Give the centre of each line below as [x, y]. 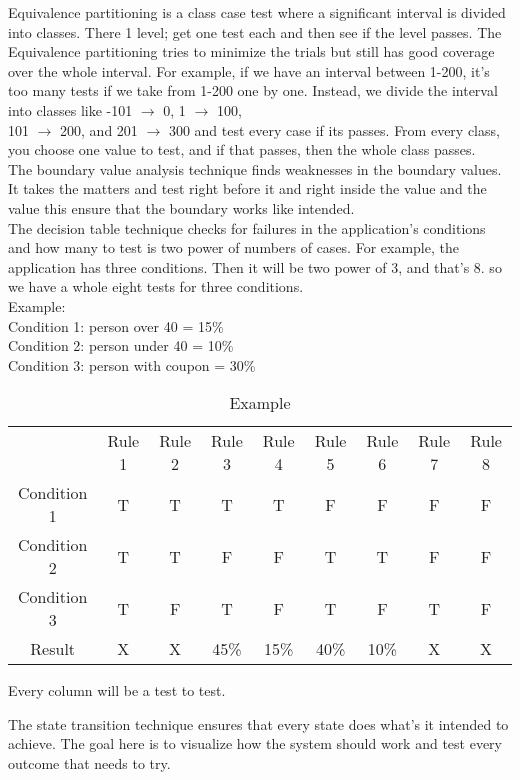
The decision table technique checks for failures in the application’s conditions [247, 227]
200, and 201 [99, 129]
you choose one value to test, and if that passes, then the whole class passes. [242, 149]
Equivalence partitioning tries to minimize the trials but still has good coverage [251, 51]
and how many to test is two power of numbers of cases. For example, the [233, 247]
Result [53, 649]
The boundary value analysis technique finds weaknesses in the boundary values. [255, 168]
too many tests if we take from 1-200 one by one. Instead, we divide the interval [253, 90]
